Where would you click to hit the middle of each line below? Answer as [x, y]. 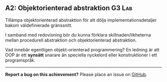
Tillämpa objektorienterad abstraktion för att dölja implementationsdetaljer [81, 20]
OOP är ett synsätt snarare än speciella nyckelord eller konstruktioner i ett [81, 55]
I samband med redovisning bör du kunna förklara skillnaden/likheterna [78, 35]
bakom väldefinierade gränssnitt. [39, 25]
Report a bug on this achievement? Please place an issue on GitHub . [76, 74]
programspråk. [20, 60]
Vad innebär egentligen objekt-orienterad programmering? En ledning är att [82, 49]
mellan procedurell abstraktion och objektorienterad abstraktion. [71, 40]
